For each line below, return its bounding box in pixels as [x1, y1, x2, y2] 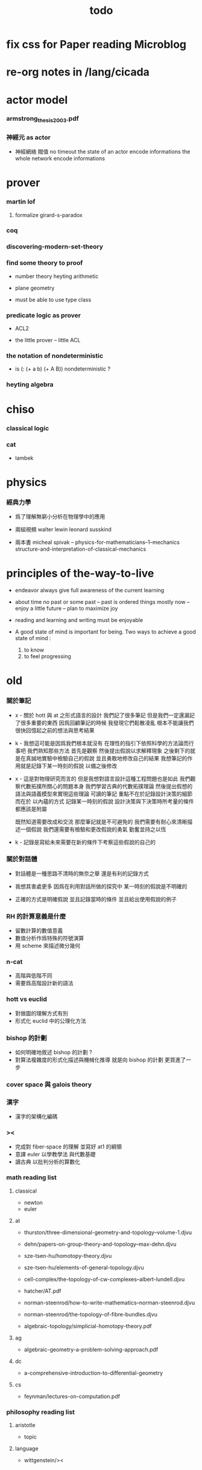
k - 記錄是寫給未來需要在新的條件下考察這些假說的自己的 [14, 838, 156, 846]
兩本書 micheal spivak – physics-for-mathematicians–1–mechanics [14, 539, 180, 546]
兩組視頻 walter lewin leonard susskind [14, 526, 112, 533]
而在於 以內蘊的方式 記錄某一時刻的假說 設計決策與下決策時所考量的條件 [14, 797, 194, 805]
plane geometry [14, 284, 55, 291]
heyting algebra [6, 380, 54, 389]
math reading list [6, 1173, 57, 1182]
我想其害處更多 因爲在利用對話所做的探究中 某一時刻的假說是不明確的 [14, 882, 188, 890]
